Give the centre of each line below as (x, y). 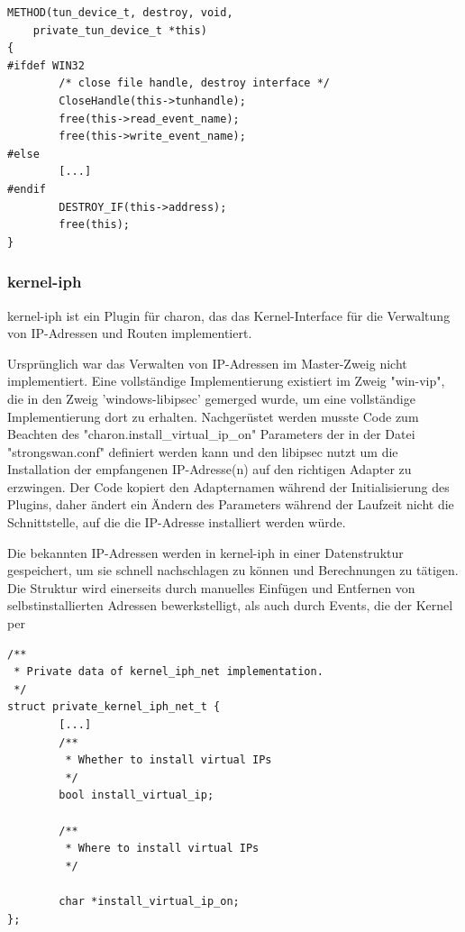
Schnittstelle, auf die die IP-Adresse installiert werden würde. (177, 522)
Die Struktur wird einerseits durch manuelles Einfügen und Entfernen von (211, 587)
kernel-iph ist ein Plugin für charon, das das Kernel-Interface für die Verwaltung (229, 315)
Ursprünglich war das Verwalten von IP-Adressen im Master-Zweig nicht (207, 363)
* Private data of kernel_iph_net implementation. (169, 672)
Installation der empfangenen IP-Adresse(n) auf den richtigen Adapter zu (210, 469)
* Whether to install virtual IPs (169, 760)
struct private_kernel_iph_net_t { (114, 707)
